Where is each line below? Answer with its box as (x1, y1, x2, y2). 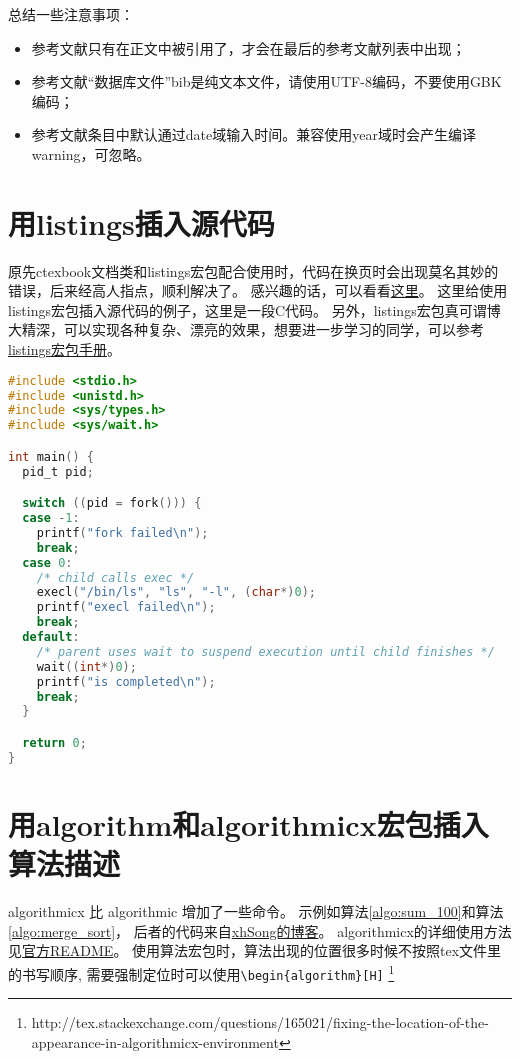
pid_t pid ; (22, 464, 94, 479)
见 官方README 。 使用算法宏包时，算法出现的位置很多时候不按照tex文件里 (8, 940, 502, 961)
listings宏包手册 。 (8, 339, 121, 360)
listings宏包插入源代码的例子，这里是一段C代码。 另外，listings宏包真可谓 (8, 299, 487, 320)
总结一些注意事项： (8, 4, 134, 24)
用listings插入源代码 (8, 202, 275, 243)
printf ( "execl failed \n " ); (36, 600, 216, 615)
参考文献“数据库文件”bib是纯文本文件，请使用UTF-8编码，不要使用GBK (31, 71, 502, 92)
